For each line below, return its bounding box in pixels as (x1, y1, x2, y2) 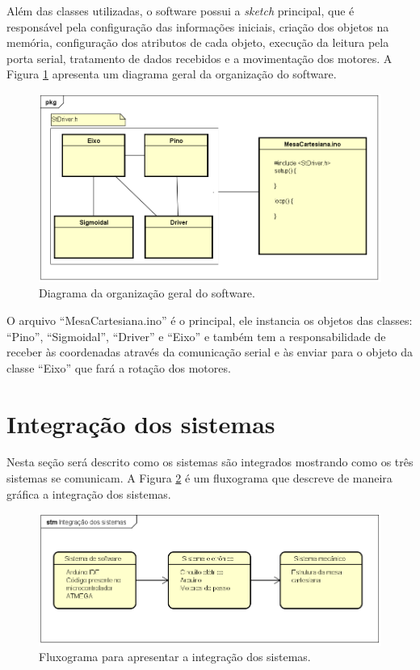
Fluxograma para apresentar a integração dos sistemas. (39, 648, 311, 665)
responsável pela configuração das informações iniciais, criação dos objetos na (6, 18, 389, 35)
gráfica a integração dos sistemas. (6, 485, 171, 502)
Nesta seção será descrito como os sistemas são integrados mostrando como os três (6, 453, 414, 470)
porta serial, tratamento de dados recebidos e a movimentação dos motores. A (6, 49, 393, 66)
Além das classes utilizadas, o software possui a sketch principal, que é (6, 2, 355, 19)
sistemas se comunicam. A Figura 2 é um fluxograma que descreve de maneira (6, 470, 393, 487)
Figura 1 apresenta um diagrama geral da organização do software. (6, 65, 337, 82)
